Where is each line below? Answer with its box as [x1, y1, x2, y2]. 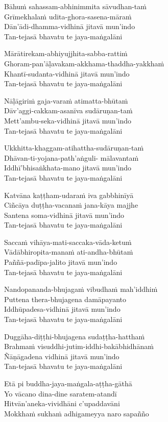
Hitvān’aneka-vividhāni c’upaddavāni [4, 398, 120, 409]
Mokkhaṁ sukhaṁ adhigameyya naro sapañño [4, 408, 149, 418]
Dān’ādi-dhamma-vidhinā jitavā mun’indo [4, 21, 135, 32]
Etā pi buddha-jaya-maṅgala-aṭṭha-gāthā [4, 378, 132, 388]
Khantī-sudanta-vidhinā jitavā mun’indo [4, 68, 130, 79]
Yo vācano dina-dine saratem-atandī [4, 388, 117, 399]
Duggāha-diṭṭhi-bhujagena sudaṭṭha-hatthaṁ [4, 331, 145, 341]
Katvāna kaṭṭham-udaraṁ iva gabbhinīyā [4, 189, 134, 200]
